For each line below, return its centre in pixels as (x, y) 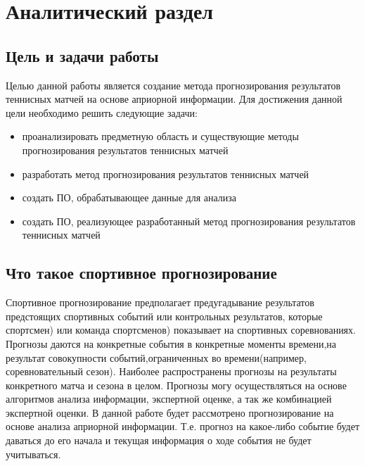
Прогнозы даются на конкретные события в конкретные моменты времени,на (171, 343)
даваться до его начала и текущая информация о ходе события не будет (159, 440)
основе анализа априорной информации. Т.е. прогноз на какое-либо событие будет (182, 426)
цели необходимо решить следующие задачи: (102, 112)
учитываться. (33, 454)
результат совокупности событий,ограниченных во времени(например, (156, 357)
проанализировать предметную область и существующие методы (160, 136)
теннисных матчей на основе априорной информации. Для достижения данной (174, 99)
